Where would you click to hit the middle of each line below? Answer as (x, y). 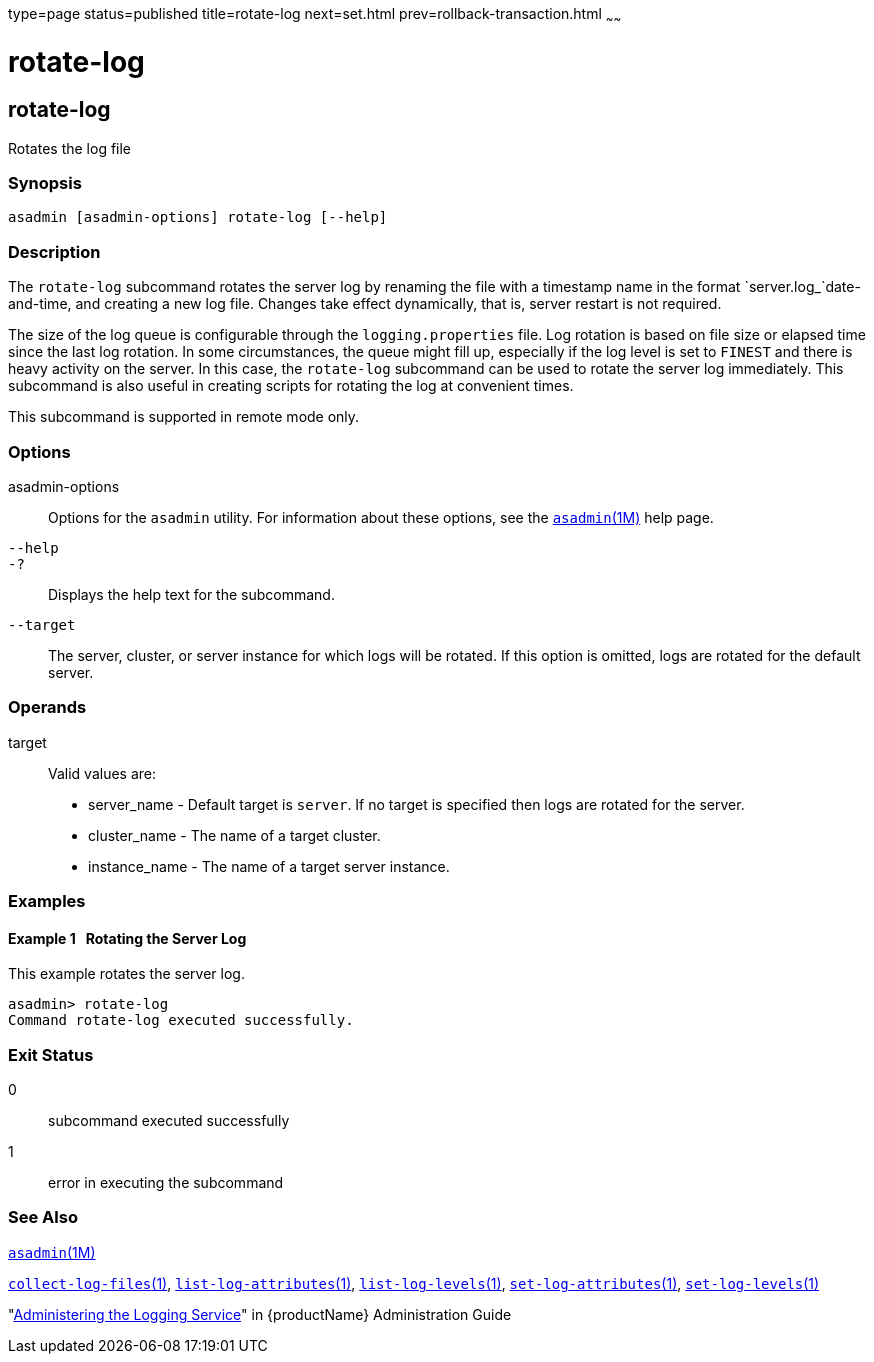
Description (54, 251)
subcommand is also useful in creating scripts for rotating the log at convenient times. (291, 386)
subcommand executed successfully (169, 1121)
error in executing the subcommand (166, 1183)
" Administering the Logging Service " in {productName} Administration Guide (260, 1314)
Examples (47, 901)
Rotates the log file (70, 148)
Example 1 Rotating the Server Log (127, 938)
